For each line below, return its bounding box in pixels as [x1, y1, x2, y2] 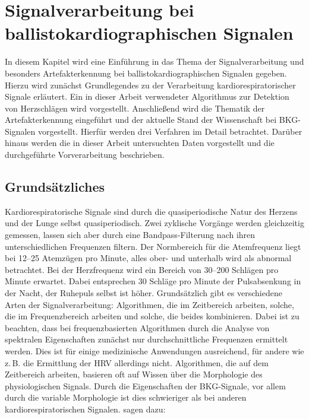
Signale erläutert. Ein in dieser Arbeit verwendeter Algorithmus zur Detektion [5, 90, 289, 103]
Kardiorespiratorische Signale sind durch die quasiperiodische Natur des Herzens [5, 205, 298, 217]
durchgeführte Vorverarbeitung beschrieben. [5, 148, 165, 161]
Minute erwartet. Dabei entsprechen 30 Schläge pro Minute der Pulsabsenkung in [5, 275, 301, 287]
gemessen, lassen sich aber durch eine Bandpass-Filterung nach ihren [5, 228, 256, 241]
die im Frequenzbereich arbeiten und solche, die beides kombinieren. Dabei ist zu [5, 310, 299, 322]
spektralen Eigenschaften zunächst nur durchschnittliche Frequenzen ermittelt [5, 333, 288, 345]
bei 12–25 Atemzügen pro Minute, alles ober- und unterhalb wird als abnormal [5, 252, 292, 264]
